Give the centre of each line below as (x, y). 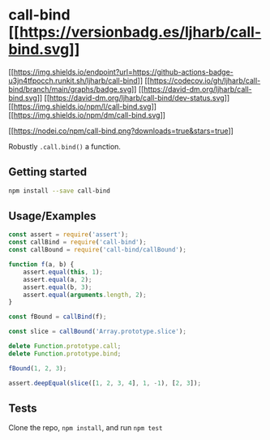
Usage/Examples (52, 216)
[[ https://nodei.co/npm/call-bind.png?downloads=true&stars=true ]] (121, 131)
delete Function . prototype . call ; (65, 347)
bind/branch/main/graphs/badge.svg (70, 89)
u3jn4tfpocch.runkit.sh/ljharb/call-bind (73, 80)
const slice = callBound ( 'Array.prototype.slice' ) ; (97, 332)
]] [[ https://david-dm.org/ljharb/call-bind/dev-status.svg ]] (133, 97)
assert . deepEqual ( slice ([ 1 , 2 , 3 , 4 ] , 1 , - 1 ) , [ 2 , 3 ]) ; (105, 383)
